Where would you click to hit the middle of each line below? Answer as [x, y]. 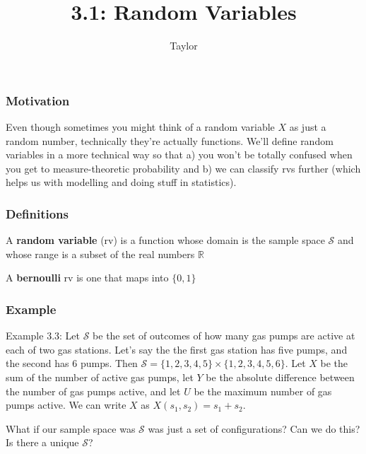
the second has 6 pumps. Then [72, 363]
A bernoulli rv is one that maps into [87, 278]
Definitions [37, 213]
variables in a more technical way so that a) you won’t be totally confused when [179, 155]
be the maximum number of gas [263, 391]
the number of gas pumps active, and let [93, 391]
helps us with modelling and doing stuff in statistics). [121, 182]
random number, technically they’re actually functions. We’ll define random [170, 140]
